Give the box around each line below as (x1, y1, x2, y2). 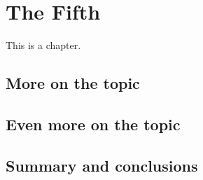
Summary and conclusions (6, 154, 198, 176)
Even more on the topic (6, 113, 181, 134)
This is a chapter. (6, 38, 81, 53)
